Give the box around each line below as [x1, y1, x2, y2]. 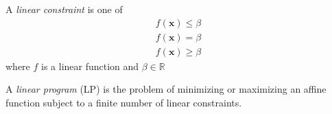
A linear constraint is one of [5, 2, 123, 16]
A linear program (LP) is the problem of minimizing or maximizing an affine [5, 82, 327, 96]
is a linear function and [41, 58, 139, 73]
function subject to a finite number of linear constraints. [5, 95, 242, 109]
